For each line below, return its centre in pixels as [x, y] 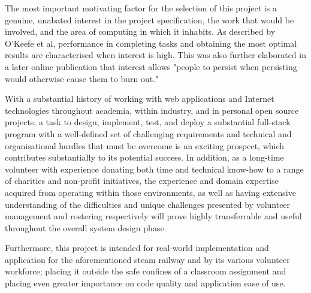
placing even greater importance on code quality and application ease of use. [145, 283]
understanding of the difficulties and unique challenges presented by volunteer [148, 204]
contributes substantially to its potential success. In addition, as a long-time [144, 157]
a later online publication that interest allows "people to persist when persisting [151, 66]
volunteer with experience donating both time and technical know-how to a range [154, 169]
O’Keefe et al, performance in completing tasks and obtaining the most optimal [151, 43]
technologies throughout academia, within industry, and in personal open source [152, 110]
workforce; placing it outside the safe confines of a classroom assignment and [146, 271]
